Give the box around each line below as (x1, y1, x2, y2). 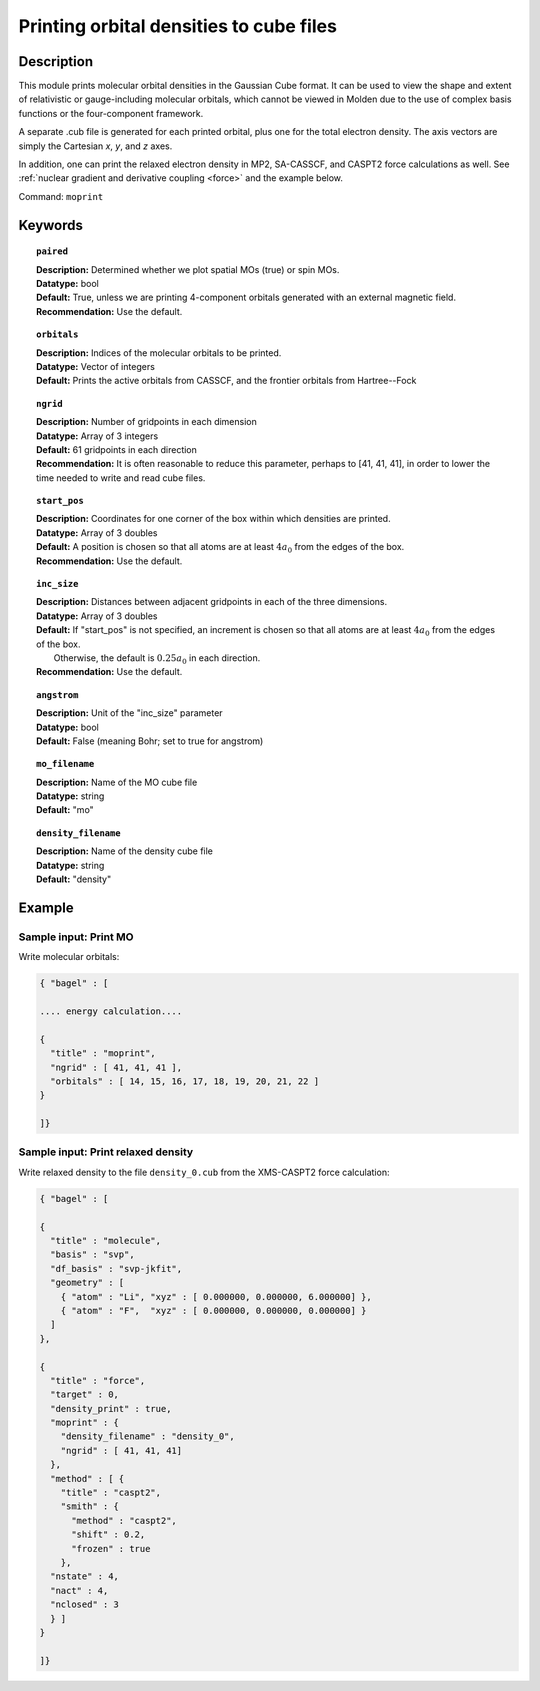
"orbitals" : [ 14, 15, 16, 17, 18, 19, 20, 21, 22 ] (50, 1075, 320, 1087)
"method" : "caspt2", (71, 1515, 177, 1526)
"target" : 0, (50, 1389, 120, 1400)
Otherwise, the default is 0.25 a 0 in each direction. (53, 651, 261, 666)
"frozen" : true (71, 1543, 151, 1554)
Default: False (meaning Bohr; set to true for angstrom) (36, 735, 264, 747)
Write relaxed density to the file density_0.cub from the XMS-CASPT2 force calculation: (18, 1166, 390, 1178)
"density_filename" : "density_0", (60, 1431, 235, 1442)
